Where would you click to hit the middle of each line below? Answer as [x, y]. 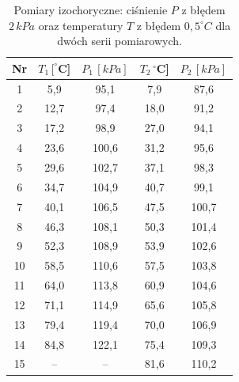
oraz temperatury [81, 25]
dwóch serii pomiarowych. [119, 41]
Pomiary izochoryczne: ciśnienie [91, 9]
